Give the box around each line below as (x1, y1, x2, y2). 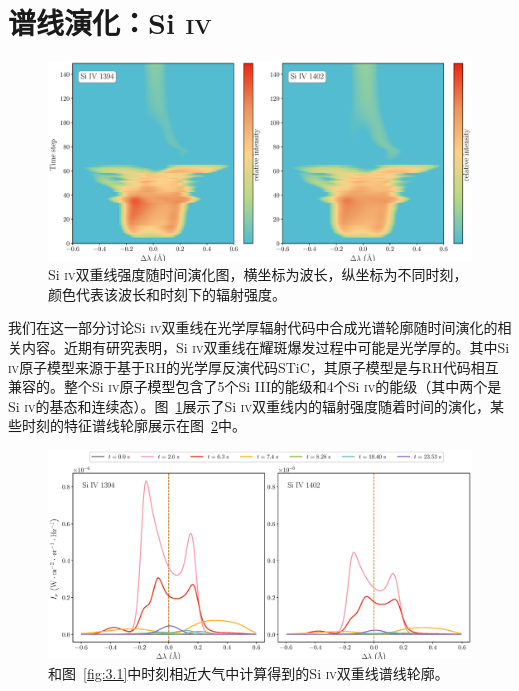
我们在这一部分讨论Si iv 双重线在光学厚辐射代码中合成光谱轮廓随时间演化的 (8, 317, 498, 338)
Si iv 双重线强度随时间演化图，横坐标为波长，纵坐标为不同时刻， (48, 264, 468, 285)
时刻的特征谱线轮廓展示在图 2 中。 (21, 415, 246, 436)
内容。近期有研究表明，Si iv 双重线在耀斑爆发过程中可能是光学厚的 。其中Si (21, 337, 510, 358)
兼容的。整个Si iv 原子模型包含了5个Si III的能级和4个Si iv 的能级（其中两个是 (8, 376, 502, 397)
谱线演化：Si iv (8, 2, 212, 43)
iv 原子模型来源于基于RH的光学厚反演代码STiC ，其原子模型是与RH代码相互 (8, 356, 499, 377)
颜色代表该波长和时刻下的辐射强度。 (48, 283, 286, 304)
